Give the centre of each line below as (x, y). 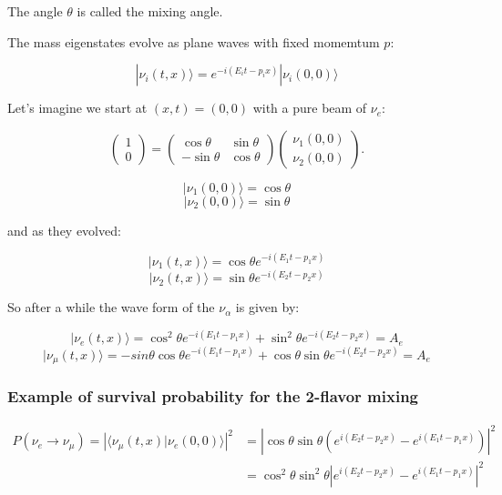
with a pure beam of (310, 108)
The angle (35, 11)
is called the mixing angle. (150, 11)
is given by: (267, 307)
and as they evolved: (64, 230)
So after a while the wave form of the (111, 307)
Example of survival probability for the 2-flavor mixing (213, 396)
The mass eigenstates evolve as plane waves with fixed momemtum (194, 41)
